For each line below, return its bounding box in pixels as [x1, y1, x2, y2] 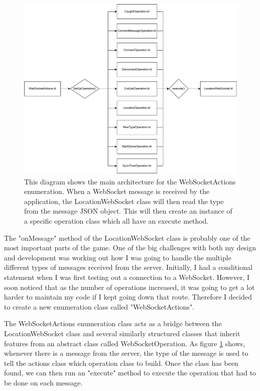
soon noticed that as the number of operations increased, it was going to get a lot [4, 281, 255, 292]
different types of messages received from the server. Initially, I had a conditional [4, 262, 252, 272]
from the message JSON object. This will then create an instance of [24, 206, 232, 216]
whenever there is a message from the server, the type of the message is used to [4, 348, 248, 358]
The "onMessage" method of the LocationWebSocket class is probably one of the [4, 232, 250, 243]
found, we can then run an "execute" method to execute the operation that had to [4, 367, 256, 378]
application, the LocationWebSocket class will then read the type [24, 195, 224, 206]
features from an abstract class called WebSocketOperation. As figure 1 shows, [4, 338, 245, 348]
